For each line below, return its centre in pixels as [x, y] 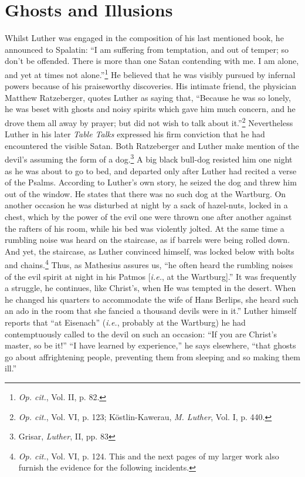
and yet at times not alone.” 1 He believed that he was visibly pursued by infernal [150, 73]
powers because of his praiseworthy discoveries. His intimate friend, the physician [151, 86]
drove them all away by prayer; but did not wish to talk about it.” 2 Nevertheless [149, 121]
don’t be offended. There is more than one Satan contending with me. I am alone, [152, 61]
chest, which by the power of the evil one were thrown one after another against [148, 216]
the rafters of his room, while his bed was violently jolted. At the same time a [145, 228]
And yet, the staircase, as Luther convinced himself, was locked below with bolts [150, 251]
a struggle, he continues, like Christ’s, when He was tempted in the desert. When [150, 288]
